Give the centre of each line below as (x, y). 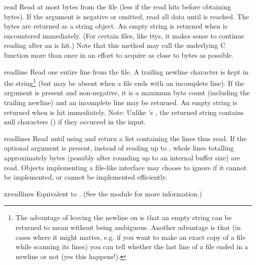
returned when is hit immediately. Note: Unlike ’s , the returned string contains (124, 112)
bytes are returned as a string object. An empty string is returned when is (116, 26)
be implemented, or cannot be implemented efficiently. (86, 177)
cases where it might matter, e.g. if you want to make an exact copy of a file (130, 237)
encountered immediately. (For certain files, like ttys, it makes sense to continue (124, 35)
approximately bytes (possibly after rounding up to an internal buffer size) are (122, 157)
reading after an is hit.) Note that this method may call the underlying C (115, 45)
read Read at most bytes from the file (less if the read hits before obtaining (118, 6)
